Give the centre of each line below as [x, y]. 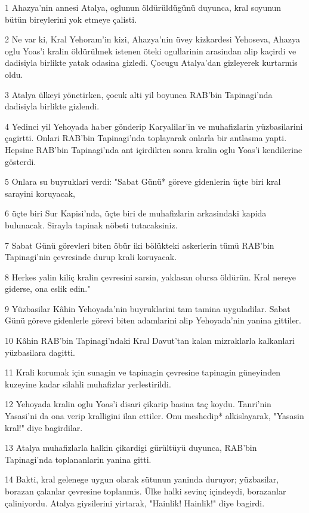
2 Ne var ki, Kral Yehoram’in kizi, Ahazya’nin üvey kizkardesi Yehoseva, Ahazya [152, 39]
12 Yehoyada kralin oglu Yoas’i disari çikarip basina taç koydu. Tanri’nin [138, 404]
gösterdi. [21, 161]
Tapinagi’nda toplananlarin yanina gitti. [78, 459]
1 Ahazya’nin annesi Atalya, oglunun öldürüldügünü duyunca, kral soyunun [143, 7]
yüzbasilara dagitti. [40, 352]
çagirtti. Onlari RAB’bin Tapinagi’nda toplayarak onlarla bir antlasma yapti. [146, 138]
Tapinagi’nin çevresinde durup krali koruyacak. [91, 257]
